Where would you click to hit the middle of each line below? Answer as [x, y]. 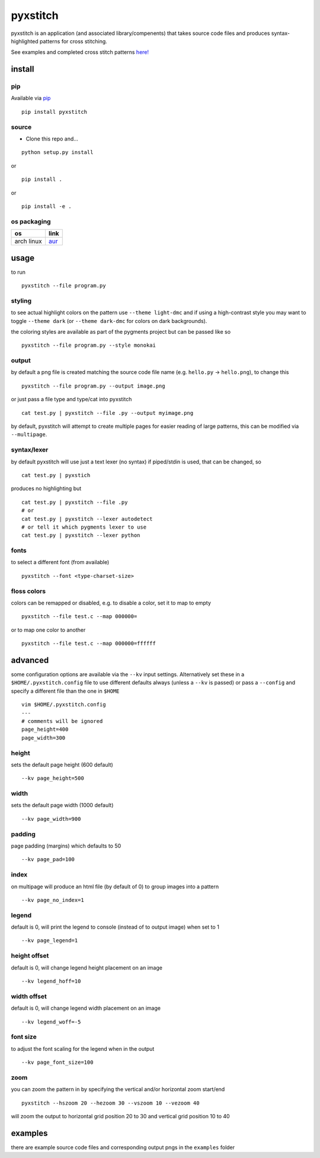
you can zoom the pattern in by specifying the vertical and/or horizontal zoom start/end [118, 1089]
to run [18, 272]
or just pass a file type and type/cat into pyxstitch [71, 399]
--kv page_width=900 [51, 819]
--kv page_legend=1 [50, 941]
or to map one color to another [48, 630]
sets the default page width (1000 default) [62, 805]
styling [21, 300]
